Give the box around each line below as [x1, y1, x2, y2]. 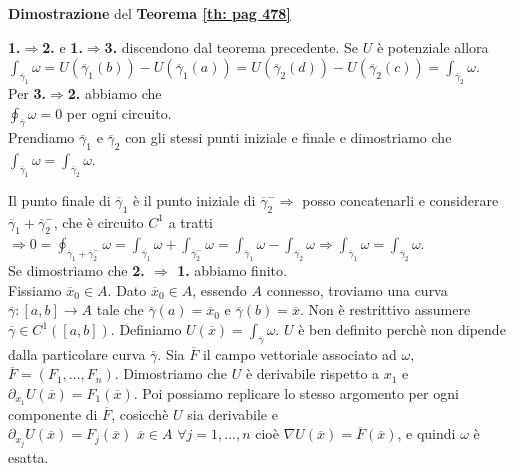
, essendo [192, 279, 247, 300]
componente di [8, 403, 98, 424]
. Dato [107, 279, 147, 300]
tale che [96, 299, 144, 320]
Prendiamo [8, 127, 75, 148]
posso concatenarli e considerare [302, 189, 499, 210]
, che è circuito [53, 211, 144, 232]
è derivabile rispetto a [245, 363, 380, 384]
